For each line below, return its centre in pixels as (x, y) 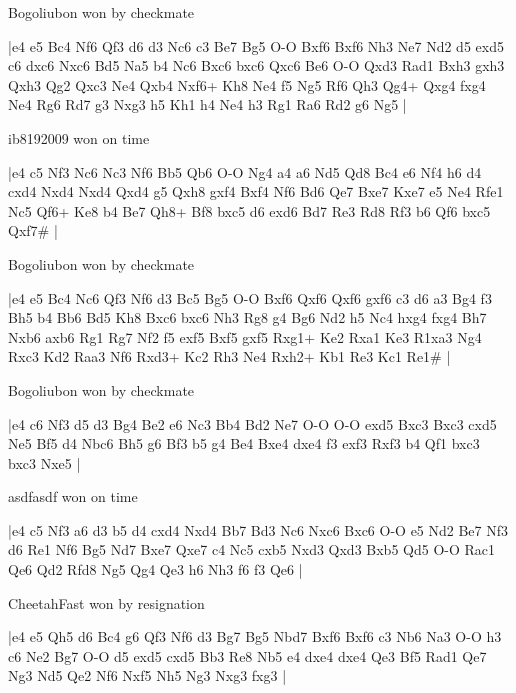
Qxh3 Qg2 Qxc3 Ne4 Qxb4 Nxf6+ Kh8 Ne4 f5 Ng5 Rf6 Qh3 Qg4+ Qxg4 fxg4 (247, 84)
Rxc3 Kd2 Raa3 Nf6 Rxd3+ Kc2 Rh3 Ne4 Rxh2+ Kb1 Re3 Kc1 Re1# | (229, 356)
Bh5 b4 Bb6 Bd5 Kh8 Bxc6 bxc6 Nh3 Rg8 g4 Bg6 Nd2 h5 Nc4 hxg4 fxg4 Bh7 (247, 317)
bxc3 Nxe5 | (44, 462)
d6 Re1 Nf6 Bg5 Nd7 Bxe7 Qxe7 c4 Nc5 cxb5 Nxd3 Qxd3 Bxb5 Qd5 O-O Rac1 (252, 549)
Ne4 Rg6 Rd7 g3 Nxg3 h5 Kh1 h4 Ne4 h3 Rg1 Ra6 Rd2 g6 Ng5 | (207, 104)
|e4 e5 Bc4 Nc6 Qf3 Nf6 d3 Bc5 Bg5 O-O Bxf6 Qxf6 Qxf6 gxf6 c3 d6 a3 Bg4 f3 (250, 297)
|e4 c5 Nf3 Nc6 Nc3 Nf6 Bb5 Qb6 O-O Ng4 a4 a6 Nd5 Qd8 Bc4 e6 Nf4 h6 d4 (245, 171)
